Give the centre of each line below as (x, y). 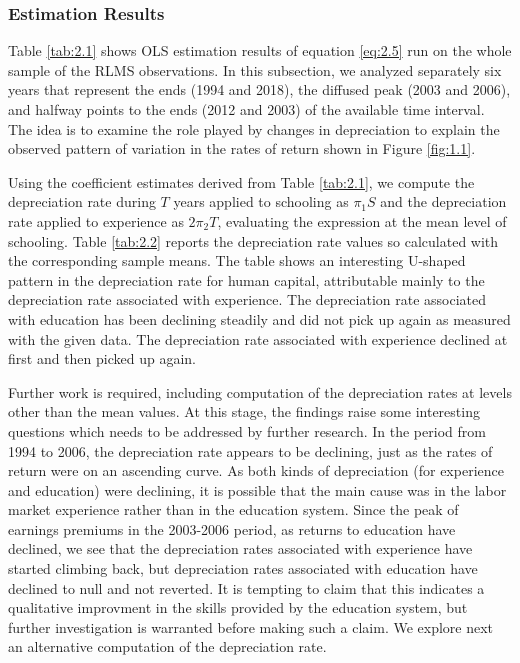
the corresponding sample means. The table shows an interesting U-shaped (237, 260)
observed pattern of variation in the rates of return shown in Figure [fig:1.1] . (242, 148)
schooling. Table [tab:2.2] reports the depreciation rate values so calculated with (253, 240)
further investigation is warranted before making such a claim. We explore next (251, 626)
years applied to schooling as (261, 201)
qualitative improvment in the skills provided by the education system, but (238, 607)
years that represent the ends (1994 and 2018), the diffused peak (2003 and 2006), (259, 89)
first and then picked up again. (102, 358)
